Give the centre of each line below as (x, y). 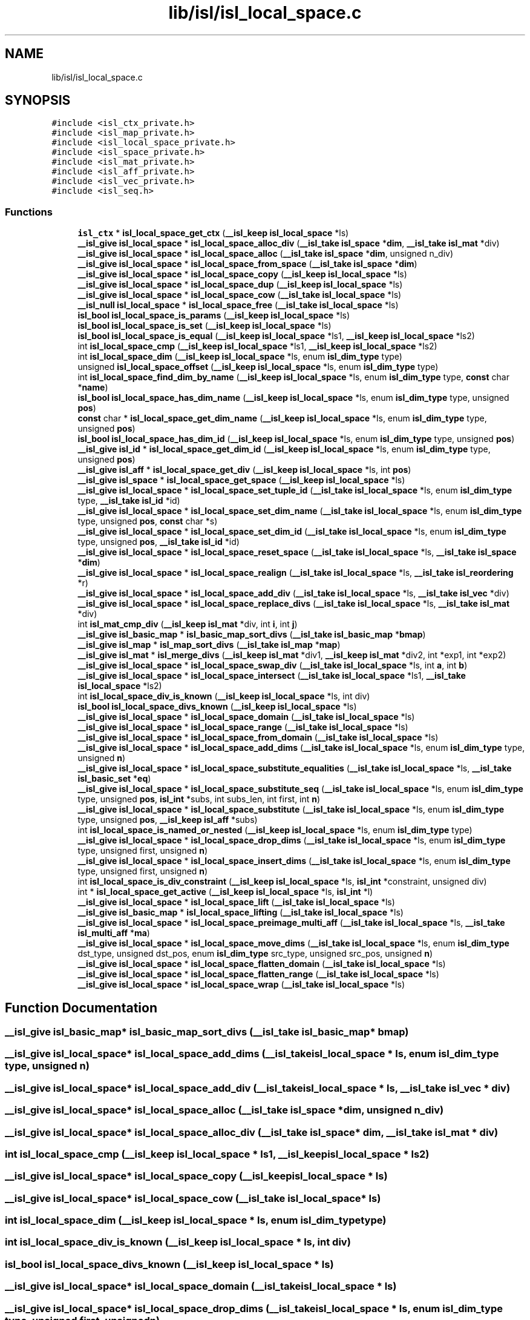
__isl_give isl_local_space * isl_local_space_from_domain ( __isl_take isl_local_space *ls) (258, 738)
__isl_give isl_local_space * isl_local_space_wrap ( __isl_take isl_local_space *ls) (241, 985)
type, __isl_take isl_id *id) (129, 501)
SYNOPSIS (38, 101)
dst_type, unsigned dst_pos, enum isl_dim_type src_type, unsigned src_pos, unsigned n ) (255, 954)
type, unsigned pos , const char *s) (148, 521)
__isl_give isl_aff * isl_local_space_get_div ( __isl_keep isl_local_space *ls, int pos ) (244, 470)
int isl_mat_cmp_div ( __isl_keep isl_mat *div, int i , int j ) (188, 624)
